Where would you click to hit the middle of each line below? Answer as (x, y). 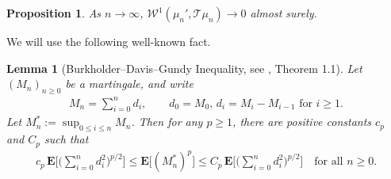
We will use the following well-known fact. (109, 41)
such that (66, 139)
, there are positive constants (302, 122)
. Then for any (167, 122)
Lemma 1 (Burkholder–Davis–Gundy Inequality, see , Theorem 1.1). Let (184, 68)
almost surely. (284, 13)
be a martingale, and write (129, 84)
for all (329, 162)
